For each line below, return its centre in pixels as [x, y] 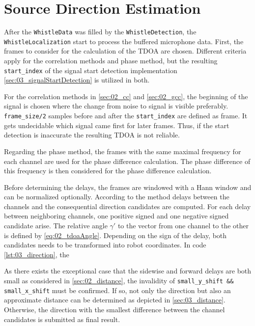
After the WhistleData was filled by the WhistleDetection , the [100, 32]
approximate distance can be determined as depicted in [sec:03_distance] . [115, 300]
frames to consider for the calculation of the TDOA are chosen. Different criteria [125, 51]
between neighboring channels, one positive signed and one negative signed [116, 216]
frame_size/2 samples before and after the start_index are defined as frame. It [126, 116]
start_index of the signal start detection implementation [91, 70]
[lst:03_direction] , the [37, 254]
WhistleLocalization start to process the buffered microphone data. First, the [124, 41]
